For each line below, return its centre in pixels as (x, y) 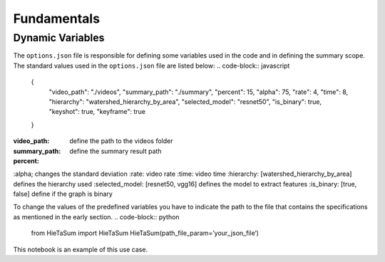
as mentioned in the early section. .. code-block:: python (96, 216)
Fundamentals (56, 19)
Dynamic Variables (59, 38)
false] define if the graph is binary (63, 194)
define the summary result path (115, 151)
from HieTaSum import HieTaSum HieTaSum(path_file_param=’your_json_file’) (145, 233)
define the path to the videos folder (122, 141)
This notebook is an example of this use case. (81, 249)
